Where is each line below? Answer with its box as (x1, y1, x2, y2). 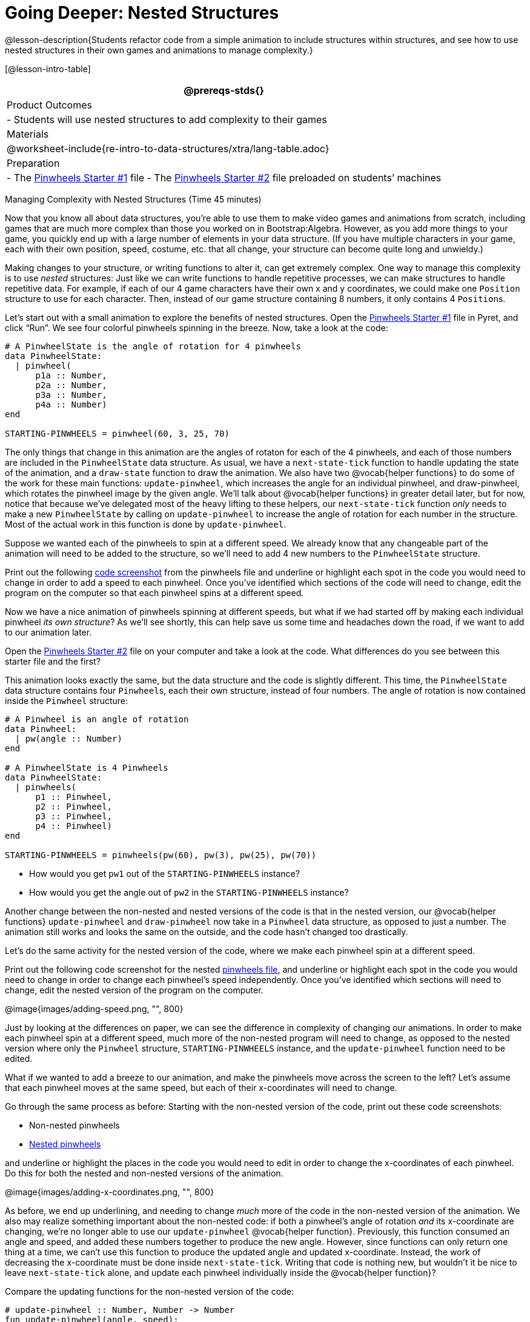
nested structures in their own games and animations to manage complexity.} (5, 44, 313, 55)
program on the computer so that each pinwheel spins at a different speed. (5, 587, 304, 598)
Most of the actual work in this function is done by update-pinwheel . (5, 518, 287, 529)
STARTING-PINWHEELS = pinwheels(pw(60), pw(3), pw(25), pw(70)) (5, 850, 317, 860)
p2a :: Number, (35, 380, 107, 390)
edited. (5, 1053, 33, 1064)
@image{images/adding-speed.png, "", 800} (5, 1003, 184, 1014)
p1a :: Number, (35, 370, 107, 380)
